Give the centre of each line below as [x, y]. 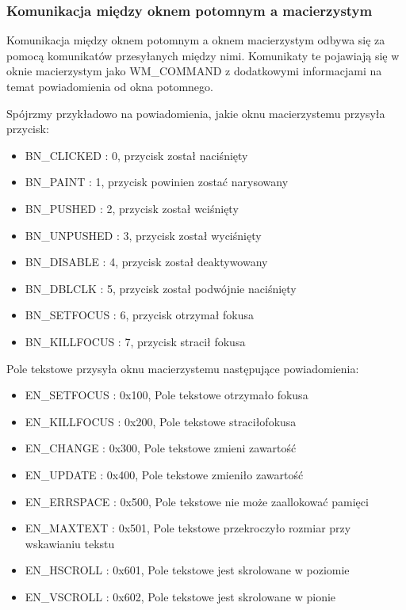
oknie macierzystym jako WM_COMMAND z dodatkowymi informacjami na [194, 71]
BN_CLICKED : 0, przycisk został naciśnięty [136, 155]
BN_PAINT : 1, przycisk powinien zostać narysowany [157, 182]
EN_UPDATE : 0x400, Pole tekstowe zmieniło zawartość [164, 474]
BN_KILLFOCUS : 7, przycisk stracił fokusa [135, 341]
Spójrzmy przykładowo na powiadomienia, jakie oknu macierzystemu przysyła [196, 113]
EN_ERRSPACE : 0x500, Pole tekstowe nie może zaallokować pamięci [197, 501]
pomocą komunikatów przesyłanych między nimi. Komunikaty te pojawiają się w [203, 55]
